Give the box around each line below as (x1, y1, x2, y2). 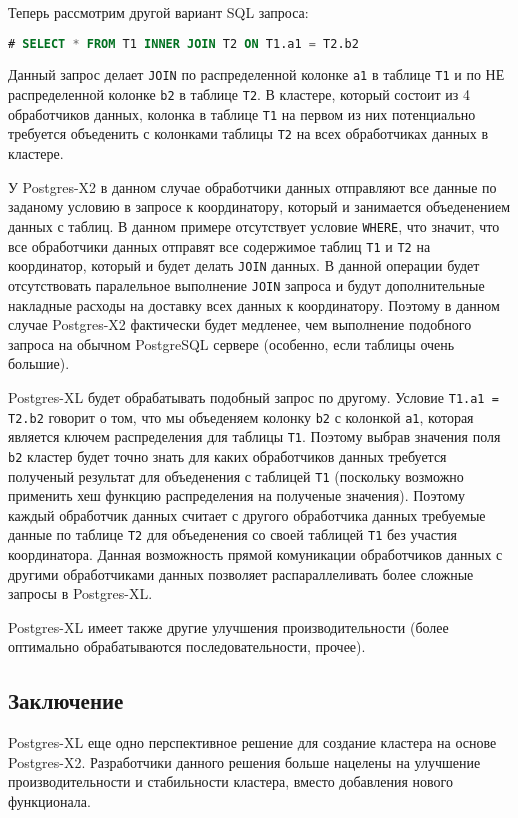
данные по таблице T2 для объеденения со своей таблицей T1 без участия (8, 524, 458, 545)
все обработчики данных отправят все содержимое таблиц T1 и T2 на (8, 235, 431, 256)
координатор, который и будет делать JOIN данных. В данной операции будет (8, 255, 480, 276)
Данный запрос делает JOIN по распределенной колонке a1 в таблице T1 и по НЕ (8, 64, 505, 85)
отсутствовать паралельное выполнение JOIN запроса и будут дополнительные (8, 274, 485, 295)
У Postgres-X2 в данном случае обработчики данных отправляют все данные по (8, 176, 497, 197)
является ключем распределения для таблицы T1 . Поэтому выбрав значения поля (8, 426, 501, 447)
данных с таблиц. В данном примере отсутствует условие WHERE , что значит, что (8, 215, 500, 236)
